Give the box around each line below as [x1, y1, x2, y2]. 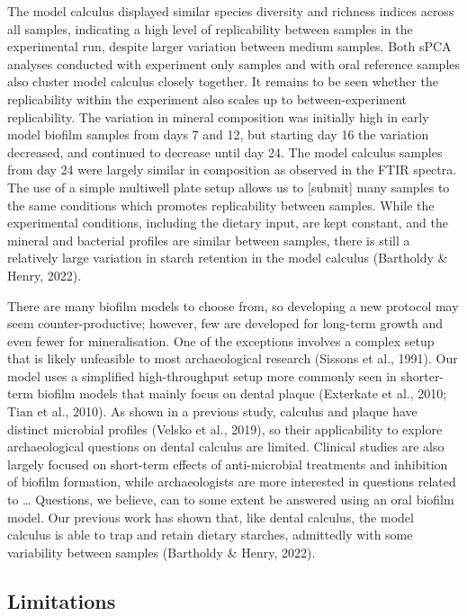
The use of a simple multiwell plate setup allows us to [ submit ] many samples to [7, 177, 450, 196]
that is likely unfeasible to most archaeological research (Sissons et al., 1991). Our [7, 349, 458, 368]
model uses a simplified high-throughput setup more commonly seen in [7, 366, 397, 385]
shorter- [400, 366, 445, 385]
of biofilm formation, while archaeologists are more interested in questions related [7, 472, 456, 491]
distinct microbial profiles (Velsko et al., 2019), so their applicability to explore [7, 419, 443, 438]
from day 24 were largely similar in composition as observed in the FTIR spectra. [7, 160, 457, 179]
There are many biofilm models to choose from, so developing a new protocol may [7, 296, 459, 315]
